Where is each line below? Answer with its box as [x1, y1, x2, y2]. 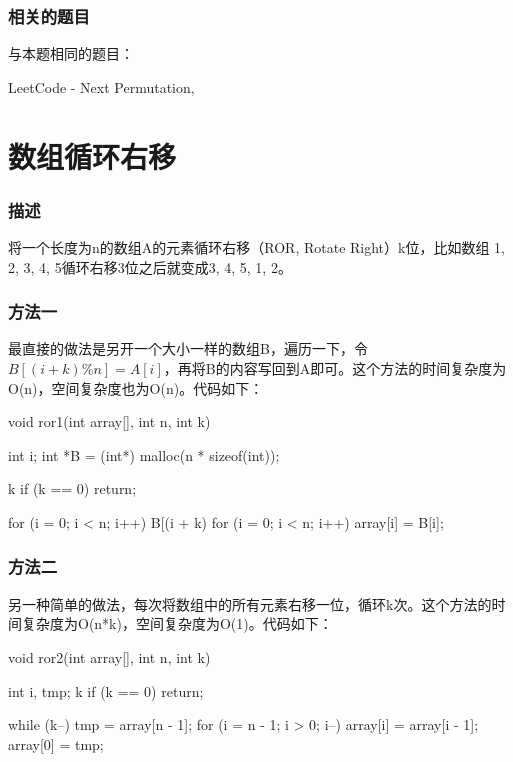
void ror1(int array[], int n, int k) [8, 411, 211, 432]
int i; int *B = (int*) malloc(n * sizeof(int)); [8, 444, 280, 465]
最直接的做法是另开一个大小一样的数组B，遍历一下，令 [8, 338, 368, 359]
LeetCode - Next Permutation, [8, 76, 195, 97]
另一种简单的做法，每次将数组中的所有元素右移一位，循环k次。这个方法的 [8, 593, 492, 614]
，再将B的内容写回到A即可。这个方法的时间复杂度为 [163, 358, 507, 378]
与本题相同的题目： [8, 43, 134, 64]
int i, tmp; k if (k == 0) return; [8, 680, 204, 701]
